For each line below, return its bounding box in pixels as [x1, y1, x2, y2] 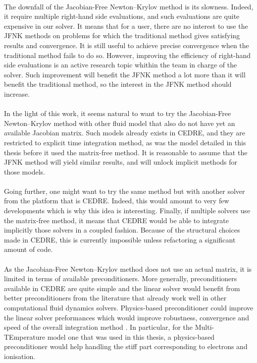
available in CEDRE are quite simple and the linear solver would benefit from [4, 283, 240, 293]
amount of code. [4, 244, 53, 254]
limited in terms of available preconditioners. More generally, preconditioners [4, 273, 237, 284]
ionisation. [4, 351, 36, 361]
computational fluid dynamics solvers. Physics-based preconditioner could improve [4, 302, 254, 312]
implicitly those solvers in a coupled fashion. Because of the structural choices [4, 225, 240, 235]
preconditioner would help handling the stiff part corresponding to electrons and [4, 341, 248, 352]
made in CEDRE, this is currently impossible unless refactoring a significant [4, 234, 236, 244]
